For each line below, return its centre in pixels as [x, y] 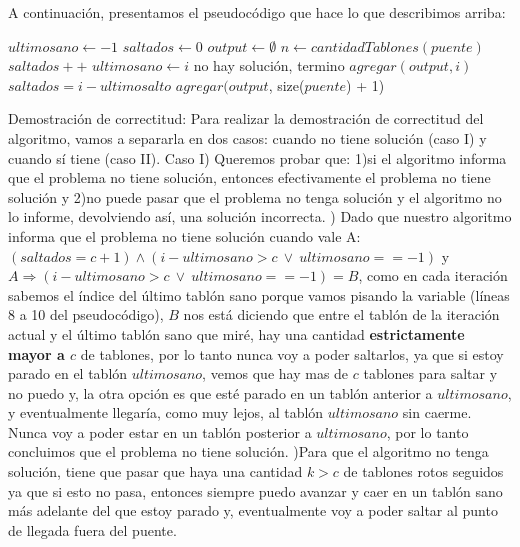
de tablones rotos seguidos [423, 471]
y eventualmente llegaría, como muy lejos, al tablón [166, 412]
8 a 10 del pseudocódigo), [86, 314]
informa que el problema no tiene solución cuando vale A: [184, 235]
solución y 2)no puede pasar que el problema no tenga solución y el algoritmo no [255, 196]
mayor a [36, 353]
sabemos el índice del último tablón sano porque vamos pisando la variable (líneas [259, 294]
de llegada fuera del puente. [92, 529]
